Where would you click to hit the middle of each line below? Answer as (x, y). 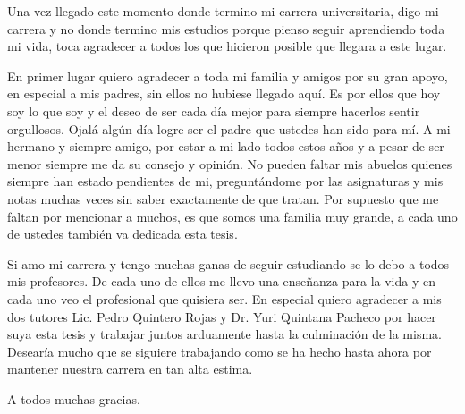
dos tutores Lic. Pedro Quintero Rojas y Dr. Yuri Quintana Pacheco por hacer (222, 316)
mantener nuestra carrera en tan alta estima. (130, 369)
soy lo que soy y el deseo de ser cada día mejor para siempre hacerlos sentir (214, 110)
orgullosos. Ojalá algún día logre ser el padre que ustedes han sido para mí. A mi (229, 128)
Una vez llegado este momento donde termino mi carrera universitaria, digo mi (223, 11)
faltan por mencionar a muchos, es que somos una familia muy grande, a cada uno (232, 216)
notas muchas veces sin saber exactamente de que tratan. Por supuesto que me (223, 198)
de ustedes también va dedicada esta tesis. (123, 234)
